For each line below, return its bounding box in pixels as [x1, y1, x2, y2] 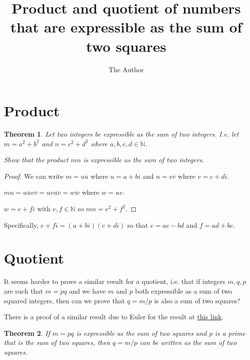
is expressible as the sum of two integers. [83, 155, 204, 165]
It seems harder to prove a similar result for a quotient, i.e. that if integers [4, 276, 226, 286]
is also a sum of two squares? [154, 295, 241, 305]
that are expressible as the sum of [10, 17, 242, 37]
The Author [108, 64, 144, 74]
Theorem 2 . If [4, 328, 50, 338]
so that [127, 219, 149, 230]
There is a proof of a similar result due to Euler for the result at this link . [4, 312, 224, 322]
